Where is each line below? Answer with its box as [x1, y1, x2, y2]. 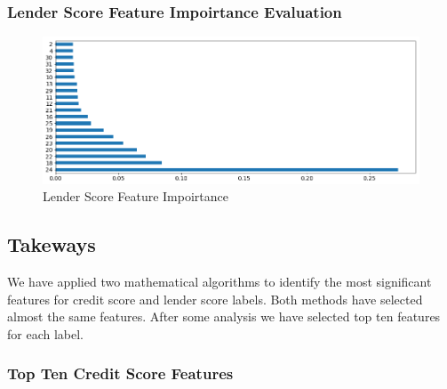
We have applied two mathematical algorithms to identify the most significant [7, 272, 432, 291]
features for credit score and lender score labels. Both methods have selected [7, 289, 423, 308]
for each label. [7, 324, 84, 343]
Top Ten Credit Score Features [7, 362, 234, 385]
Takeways [7, 231, 96, 258]
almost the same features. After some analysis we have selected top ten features [7, 307, 441, 326]
